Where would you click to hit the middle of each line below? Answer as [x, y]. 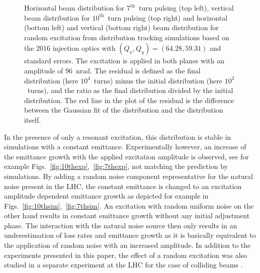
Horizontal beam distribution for [74, 8]
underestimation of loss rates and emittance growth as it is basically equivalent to [130, 235]
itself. [33, 119]
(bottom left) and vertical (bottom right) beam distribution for [121, 27]
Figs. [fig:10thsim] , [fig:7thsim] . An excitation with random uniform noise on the [129, 205]
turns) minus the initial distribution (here [158, 80]
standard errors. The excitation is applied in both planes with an [124, 61]
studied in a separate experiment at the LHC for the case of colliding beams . [123, 265]
